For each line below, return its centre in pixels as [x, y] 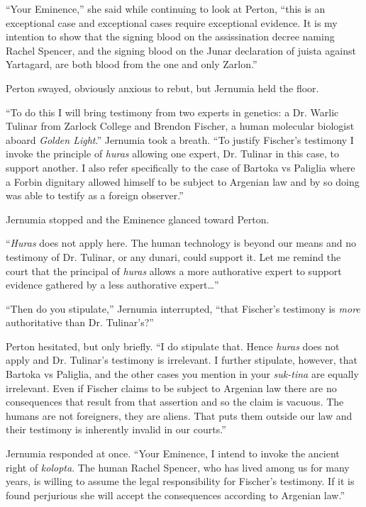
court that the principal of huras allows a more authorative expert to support [174, 271]
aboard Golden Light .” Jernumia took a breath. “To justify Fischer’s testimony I [180, 139]
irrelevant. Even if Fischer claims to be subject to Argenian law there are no [171, 388]
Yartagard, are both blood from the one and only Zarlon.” [132, 64]
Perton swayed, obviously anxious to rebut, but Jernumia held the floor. [162, 88]
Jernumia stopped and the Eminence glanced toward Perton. [138, 219]
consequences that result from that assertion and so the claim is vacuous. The [175, 402]
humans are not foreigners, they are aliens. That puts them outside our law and [179, 415]
